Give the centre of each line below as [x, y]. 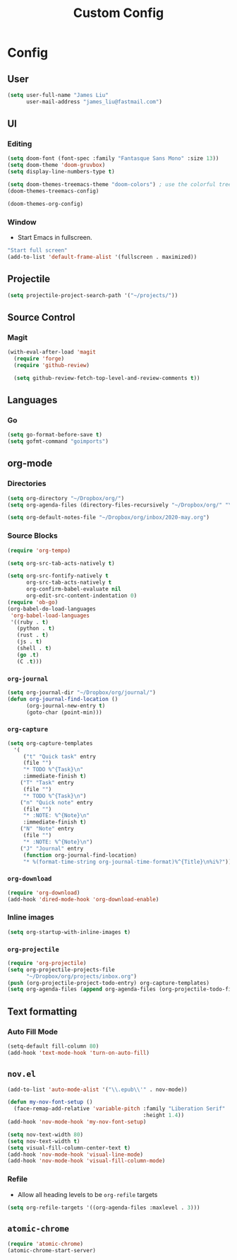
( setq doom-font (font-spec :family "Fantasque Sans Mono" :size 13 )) [113, 158]
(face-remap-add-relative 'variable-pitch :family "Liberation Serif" [120, 1109]
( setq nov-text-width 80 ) [45, 1134]
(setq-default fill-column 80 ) [53, 1046]
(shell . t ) [34, 649]
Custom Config [119, 13]
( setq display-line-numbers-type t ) [61, 172]
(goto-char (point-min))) [64, 712]
